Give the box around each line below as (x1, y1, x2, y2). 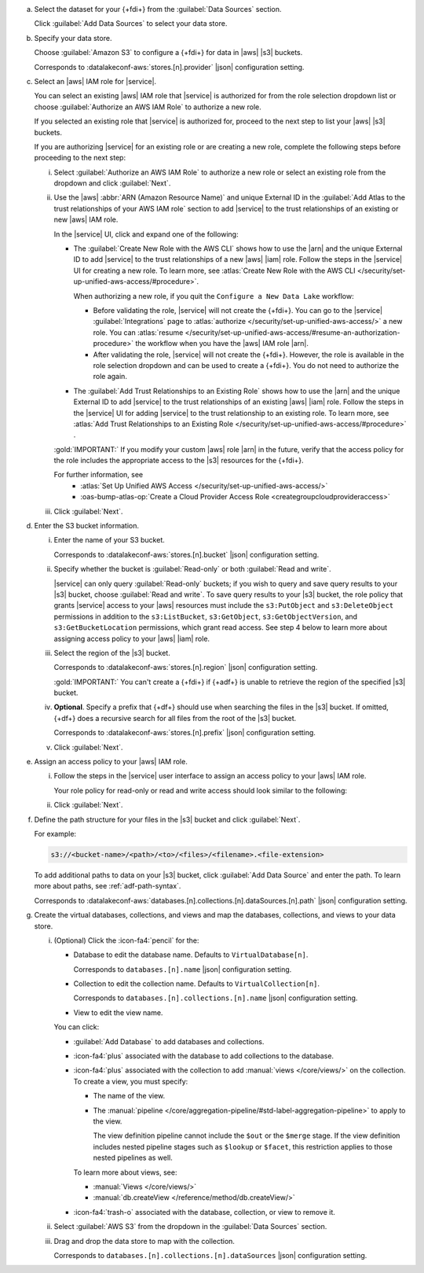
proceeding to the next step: (34, 153, 126, 163)
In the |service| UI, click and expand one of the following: (53, 229, 239, 239)
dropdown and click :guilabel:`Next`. (53, 178, 171, 188)
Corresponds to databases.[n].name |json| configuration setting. (73, 964, 292, 974)
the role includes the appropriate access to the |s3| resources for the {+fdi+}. (53, 456, 304, 465)
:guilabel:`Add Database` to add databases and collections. (73, 1036, 265, 1046)
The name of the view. (93, 1091, 166, 1101)
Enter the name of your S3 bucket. (53, 535, 165, 545)
